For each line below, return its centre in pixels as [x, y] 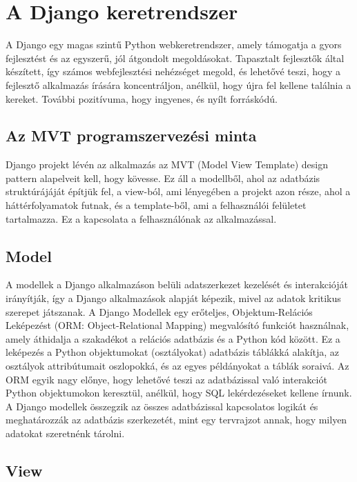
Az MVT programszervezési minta [131, 135]
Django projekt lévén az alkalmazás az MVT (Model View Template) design [167, 164]
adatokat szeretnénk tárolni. [65, 433]
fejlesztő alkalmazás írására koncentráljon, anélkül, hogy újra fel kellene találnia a [178, 84]
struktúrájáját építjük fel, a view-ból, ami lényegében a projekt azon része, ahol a [178, 191]
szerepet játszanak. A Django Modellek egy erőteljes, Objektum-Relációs [159, 311]
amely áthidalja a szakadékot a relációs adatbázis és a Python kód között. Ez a [173, 338]
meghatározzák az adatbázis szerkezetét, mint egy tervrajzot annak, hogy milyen [176, 420]
